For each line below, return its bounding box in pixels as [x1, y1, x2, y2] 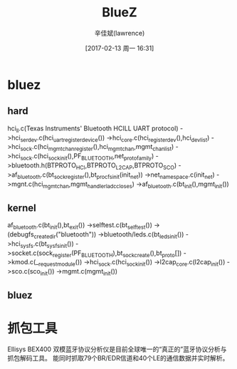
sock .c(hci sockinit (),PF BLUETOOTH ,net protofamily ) [20, 152, 154, 162]
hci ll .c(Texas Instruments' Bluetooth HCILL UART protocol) [7, 124, 179, 134]
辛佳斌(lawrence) [94, 28, 145, 37]
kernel [7, 202, 37, 214]
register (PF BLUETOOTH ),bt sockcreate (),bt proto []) [52, 249, 182, 259]
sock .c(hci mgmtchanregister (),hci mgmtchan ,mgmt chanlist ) [20, 142, 174, 153]
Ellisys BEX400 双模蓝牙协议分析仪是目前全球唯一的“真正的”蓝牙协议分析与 [7, 345, 227, 353]
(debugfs [7, 229, 34, 239]
